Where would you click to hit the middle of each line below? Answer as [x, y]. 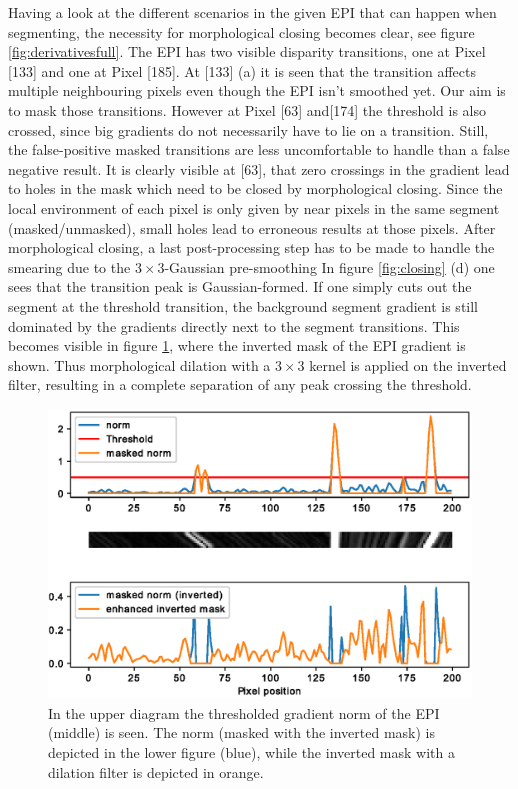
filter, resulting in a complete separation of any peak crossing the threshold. [240, 384]
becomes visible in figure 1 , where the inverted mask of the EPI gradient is [237, 345]
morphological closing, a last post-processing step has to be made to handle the [251, 247]
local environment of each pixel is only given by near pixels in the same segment [254, 207]
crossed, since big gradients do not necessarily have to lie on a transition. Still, [248, 129]
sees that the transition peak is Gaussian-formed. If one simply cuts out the [240, 286]
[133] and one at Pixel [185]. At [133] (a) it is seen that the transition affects [242, 70]
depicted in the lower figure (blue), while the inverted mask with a [251, 751]
